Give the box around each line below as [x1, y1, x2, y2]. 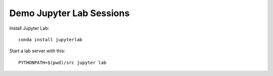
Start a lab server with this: [9, 48, 66, 54]
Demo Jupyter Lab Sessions [9, 8, 130, 19]
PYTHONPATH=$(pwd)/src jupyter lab [18, 59, 107, 65]
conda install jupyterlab [18, 37, 83, 42]
